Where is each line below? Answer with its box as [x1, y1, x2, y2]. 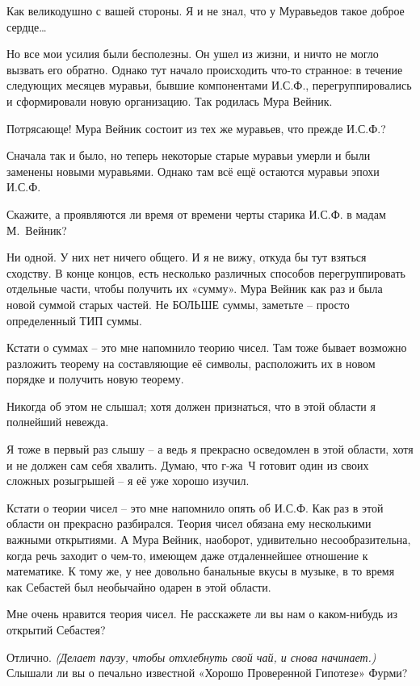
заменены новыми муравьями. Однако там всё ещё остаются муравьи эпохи [6, 162, 380, 179]
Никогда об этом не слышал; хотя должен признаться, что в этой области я [6, 397, 376, 414]
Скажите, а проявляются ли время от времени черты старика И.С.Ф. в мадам [6, 205, 386, 222]
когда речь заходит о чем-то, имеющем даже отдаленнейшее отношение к [6, 546, 368, 563]
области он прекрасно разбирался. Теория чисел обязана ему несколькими [6, 515, 372, 532]
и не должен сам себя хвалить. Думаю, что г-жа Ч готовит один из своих [6, 456, 369, 473]
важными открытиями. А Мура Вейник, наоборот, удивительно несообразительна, [6, 531, 411, 548]
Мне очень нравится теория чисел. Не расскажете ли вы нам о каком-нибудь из [6, 605, 398, 622]
